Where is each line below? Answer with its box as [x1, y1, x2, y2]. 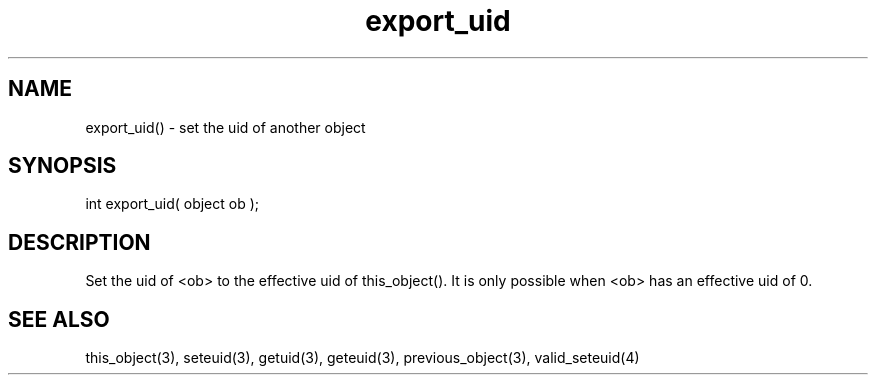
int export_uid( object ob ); [85, 195, 260, 213]
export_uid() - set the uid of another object [85, 118, 366, 136]
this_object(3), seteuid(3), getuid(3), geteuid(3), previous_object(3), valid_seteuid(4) [85, 349, 640, 367]
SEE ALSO [8, 306, 110, 332]
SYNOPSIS [8, 153, 117, 179]
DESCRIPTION [8, 229, 151, 255]
